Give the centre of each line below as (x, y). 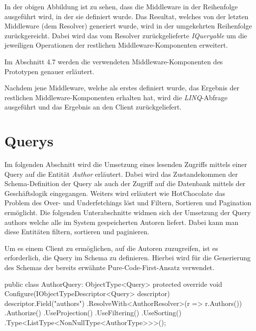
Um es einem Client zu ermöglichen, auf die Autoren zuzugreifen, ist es (111, 248)
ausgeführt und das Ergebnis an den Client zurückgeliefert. (93, 107)
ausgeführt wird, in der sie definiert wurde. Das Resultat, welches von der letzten (127, 16)
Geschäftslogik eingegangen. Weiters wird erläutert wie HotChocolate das (115, 193)
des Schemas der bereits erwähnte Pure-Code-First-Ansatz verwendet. (110, 267)
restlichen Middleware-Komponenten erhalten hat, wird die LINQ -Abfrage (116, 97)
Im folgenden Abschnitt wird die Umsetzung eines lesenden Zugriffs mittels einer (126, 164)
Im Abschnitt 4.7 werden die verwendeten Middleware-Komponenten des (114, 61)
